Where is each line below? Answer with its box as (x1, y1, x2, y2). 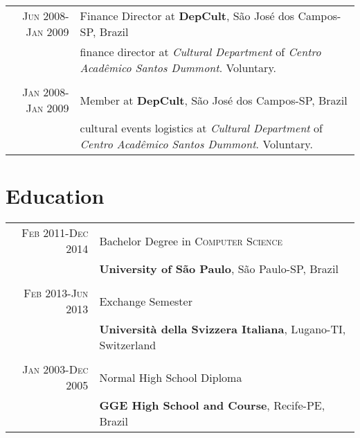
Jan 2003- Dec (22, 361, 89, 378)
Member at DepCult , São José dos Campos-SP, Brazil (80, 91, 348, 108)
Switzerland (99, 337, 156, 353)
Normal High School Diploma (99, 369, 242, 385)
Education (6, 182, 105, 210)
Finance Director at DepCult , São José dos (80, 8, 295, 24)
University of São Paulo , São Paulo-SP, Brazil (99, 261, 339, 277)
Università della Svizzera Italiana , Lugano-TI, (99, 321, 346, 338)
